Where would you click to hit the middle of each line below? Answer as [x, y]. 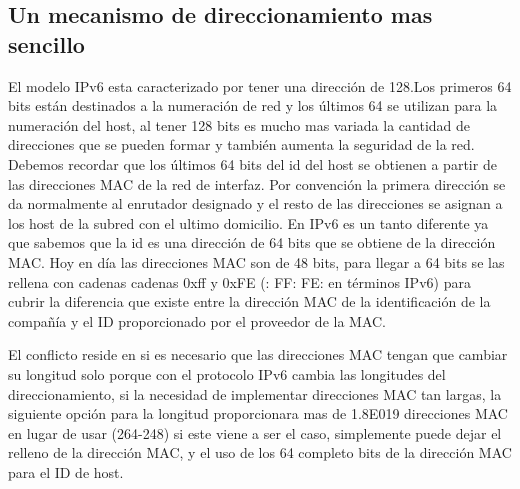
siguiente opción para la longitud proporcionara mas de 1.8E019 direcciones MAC [258, 413]
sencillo [46, 43]
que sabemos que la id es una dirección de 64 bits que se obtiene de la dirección [252, 242]
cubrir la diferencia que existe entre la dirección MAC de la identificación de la [249, 301]
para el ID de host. [66, 471]
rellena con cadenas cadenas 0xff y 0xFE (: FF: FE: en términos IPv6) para [239, 281]
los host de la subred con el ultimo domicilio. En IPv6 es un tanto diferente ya [248, 222]
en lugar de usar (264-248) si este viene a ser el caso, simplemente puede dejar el [255, 432]
